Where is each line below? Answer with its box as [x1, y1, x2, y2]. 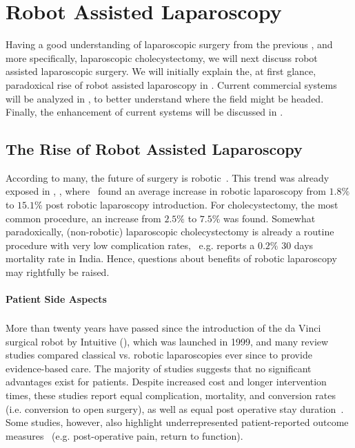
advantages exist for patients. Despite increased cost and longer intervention [6, 374, 327, 389]
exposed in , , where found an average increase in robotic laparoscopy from [6, 184, 326, 198]
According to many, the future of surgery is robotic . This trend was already [6, 170, 329, 184]
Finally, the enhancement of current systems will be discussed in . [6, 105, 283, 119]
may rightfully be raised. [6, 265, 110, 279]
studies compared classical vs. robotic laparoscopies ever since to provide [6, 348, 312, 362]
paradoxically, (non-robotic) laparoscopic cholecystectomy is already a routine [6, 224, 334, 239]
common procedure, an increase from [6, 211, 161, 225]
